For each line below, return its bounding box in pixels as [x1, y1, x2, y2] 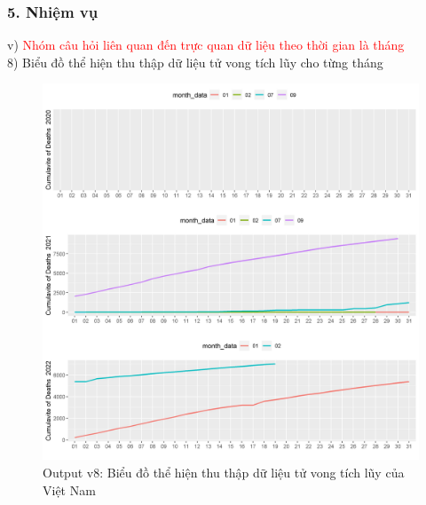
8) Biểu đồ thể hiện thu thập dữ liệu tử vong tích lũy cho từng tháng [7, 52, 383, 71]
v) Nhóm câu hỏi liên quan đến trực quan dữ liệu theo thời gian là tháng [7, 36, 405, 54]
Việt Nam [43, 480, 96, 499]
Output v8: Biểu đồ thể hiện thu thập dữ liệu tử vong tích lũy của [43, 463, 405, 481]
